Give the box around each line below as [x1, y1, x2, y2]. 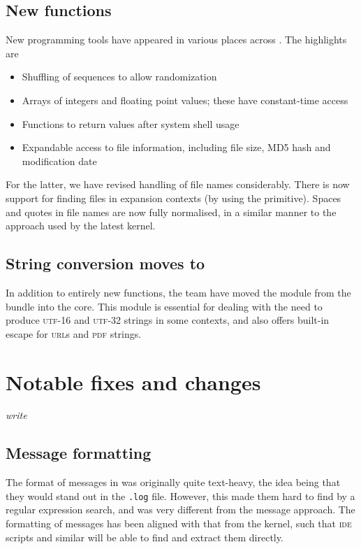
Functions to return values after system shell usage [22, 116, 240, 131]
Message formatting [6, 442, 152, 464]
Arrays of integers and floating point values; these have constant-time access [22, 92, 348, 107]
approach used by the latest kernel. [6, 218, 156, 233]
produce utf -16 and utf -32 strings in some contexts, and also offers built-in [6, 313, 330, 327]
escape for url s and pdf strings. [6, 326, 142, 341]
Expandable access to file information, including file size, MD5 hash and [22, 140, 331, 155]
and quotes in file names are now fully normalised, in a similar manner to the [6, 204, 337, 219]
